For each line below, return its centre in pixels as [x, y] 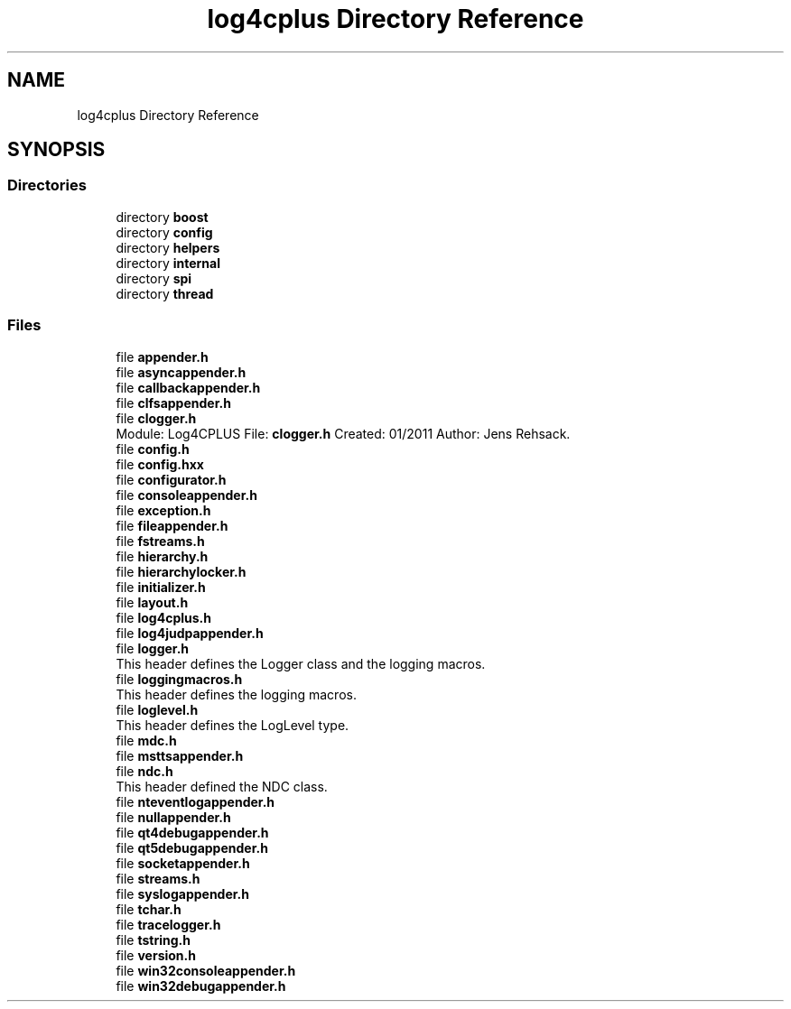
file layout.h [152, 602]
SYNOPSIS [56, 150]
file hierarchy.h [162, 556]
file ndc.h [144, 771]
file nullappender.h [173, 817]
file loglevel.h [157, 709]
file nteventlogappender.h [195, 801]
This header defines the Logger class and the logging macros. [301, 663]
